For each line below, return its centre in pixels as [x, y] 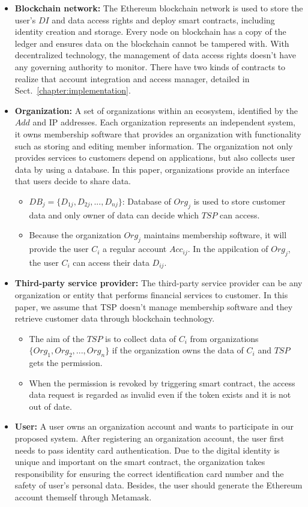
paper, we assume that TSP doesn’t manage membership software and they [154, 306]
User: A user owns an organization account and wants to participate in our [154, 426]
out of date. [50, 406]
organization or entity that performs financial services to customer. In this [151, 294]
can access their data [111, 262]
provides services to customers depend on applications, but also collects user [155, 157]
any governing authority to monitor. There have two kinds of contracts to [150, 66]
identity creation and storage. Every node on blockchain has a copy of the [150, 31]
